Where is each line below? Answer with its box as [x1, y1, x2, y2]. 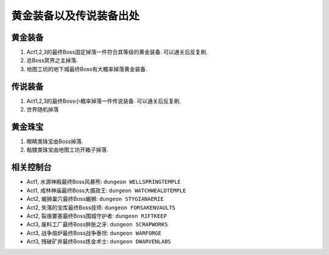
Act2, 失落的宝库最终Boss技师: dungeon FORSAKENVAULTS [26, 204, 176, 211]
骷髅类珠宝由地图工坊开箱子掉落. [26, 146, 109, 153]
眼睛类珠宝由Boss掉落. [26, 138, 83, 145]
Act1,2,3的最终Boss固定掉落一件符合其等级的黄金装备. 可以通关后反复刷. [26, 49, 208, 56]
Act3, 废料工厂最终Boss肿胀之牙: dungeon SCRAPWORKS [26, 221, 168, 228]
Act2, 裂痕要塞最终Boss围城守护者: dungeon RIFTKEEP [26, 212, 167, 219]
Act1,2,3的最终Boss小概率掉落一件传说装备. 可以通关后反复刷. [26, 97, 182, 105]
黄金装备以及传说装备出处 [11, 9, 140, 23]
